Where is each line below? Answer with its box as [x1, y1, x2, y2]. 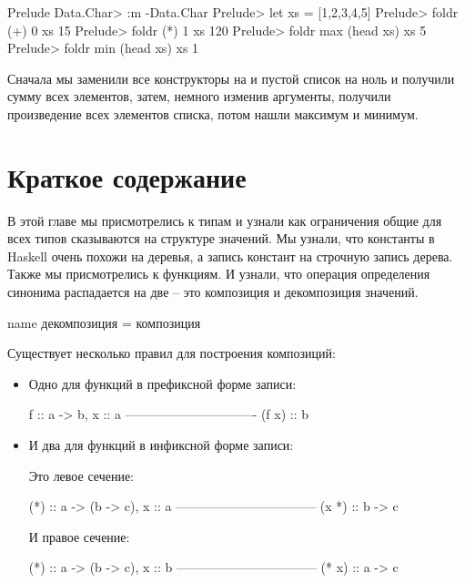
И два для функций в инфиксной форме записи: [28, 435, 294, 455]
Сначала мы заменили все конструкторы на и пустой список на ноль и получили [7, 68, 455, 87]
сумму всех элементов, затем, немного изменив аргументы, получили [7, 87, 391, 106]
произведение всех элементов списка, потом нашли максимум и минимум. [7, 104, 419, 123]
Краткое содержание [7, 158, 247, 195]
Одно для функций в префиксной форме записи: [28, 373, 297, 393]
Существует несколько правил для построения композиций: [7, 343, 336, 363]
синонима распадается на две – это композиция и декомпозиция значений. [7, 282, 419, 302]
